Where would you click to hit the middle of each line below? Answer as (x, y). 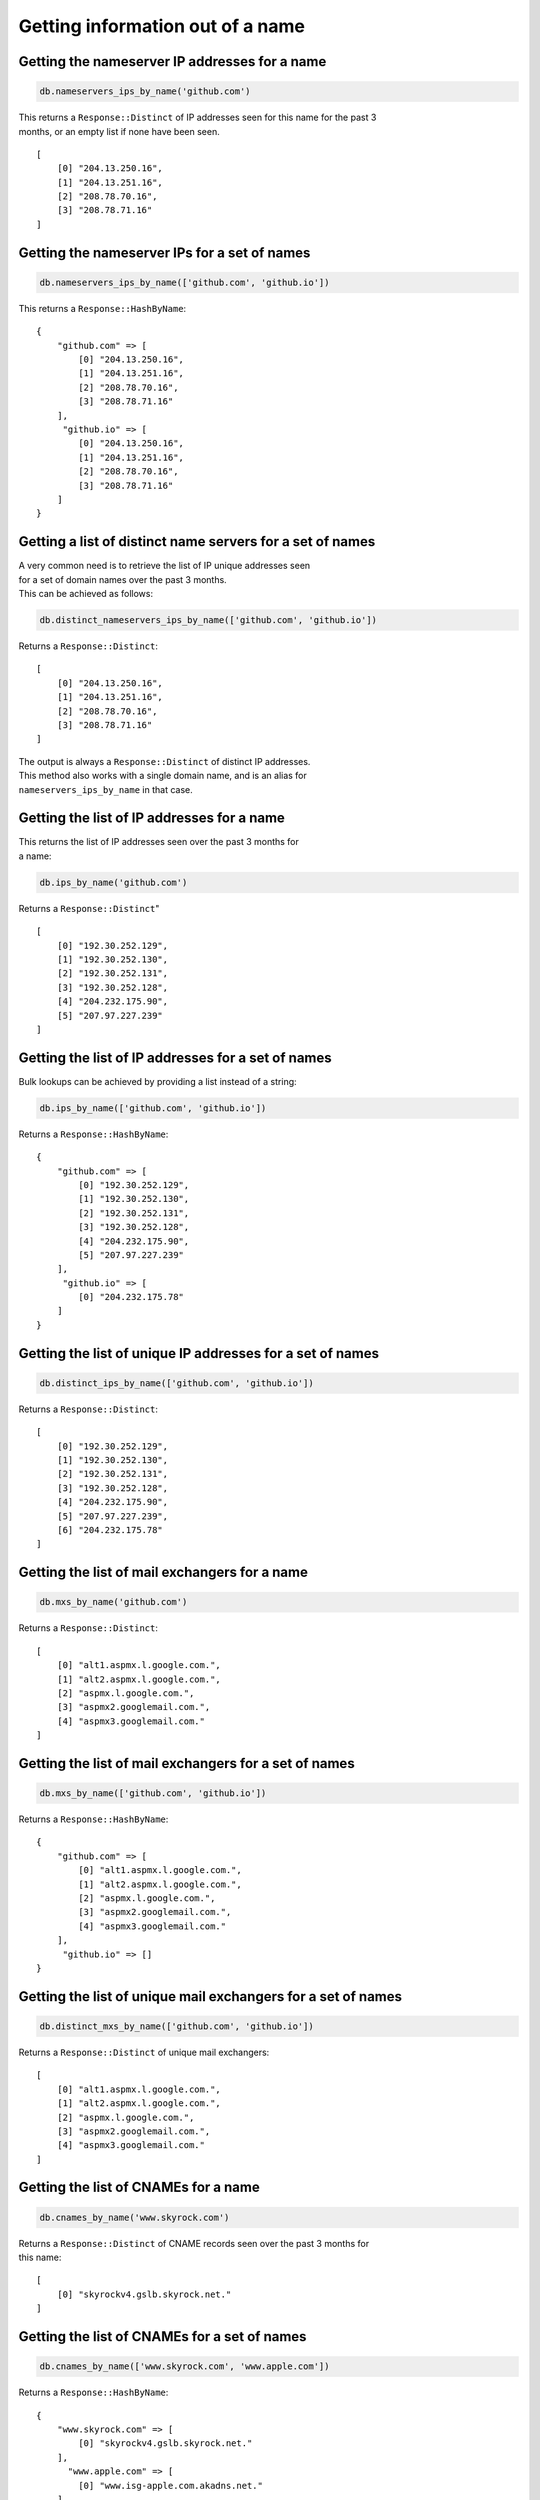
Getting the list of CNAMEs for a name (139, 2187)
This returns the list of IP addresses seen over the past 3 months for (159, 842)
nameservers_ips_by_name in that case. (106, 789)
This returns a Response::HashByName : (102, 308)
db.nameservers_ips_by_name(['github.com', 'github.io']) (184, 282)
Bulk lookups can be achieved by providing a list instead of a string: (157, 1081)
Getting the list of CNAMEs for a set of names (162, 2336)
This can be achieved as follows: (86, 594)
